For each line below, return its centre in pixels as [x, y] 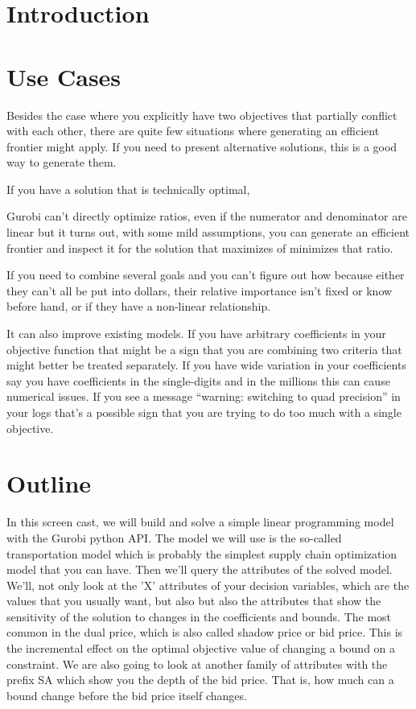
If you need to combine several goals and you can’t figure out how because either [206, 275]
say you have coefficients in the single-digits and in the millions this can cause [198, 380]
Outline [49, 483]
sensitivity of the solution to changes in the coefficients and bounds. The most [199, 616]
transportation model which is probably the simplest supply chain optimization [202, 553]
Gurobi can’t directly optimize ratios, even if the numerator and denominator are [207, 216]
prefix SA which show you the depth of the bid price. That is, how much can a [200, 680]
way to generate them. [62, 162]
